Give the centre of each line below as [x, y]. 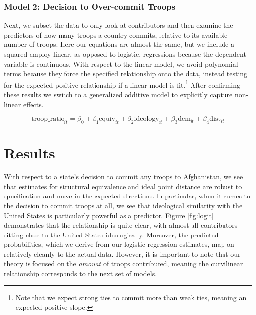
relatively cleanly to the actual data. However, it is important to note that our [122, 254]
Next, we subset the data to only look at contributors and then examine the [119, 25]
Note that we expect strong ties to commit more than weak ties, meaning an [131, 297]
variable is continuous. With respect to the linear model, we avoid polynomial [121, 63]
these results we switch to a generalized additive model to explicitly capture [118, 95]
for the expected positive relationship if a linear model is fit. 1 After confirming [122, 84]
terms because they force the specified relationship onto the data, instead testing [126, 73]
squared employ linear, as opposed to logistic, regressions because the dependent [125, 54]
